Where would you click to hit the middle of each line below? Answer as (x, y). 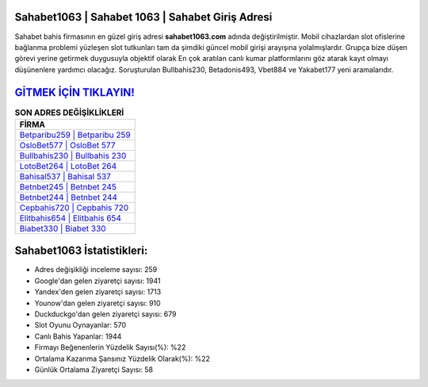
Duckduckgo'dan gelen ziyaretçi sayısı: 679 (105, 314)
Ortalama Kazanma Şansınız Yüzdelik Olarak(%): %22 (122, 358)
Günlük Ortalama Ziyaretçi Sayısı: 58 (94, 370)
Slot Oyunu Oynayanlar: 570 (80, 325)
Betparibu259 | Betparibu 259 (75, 135)
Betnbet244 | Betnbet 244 (69, 197)
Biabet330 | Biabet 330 (63, 228)
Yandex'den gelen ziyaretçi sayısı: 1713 (98, 292)
